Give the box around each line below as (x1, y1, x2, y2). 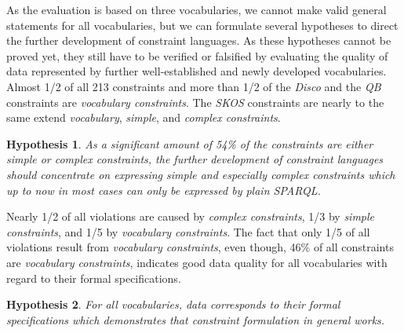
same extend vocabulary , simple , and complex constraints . (6, 109, 281, 126)
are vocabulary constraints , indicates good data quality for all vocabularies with (6, 254, 388, 270)
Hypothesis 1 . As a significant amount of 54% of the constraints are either (6, 135, 373, 152)
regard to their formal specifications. (6, 269, 181, 286)
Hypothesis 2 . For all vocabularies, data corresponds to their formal (6, 296, 340, 313)
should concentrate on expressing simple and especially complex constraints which (6, 166, 395, 182)
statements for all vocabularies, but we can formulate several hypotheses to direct (6, 16, 399, 33)
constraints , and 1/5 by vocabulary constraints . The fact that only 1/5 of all (6, 223, 370, 240)
